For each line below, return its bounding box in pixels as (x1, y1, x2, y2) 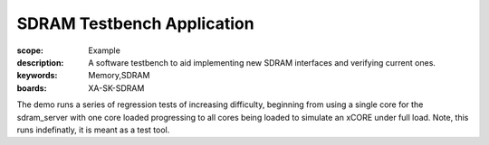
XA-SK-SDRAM (88, 82, 145, 94)
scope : (16, 45, 44, 56)
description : (16, 57, 64, 68)
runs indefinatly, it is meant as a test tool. (16, 124, 170, 135)
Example (88, 45, 121, 56)
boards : (16, 82, 47, 94)
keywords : (16, 70, 58, 81)
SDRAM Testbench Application (16, 14, 254, 33)
